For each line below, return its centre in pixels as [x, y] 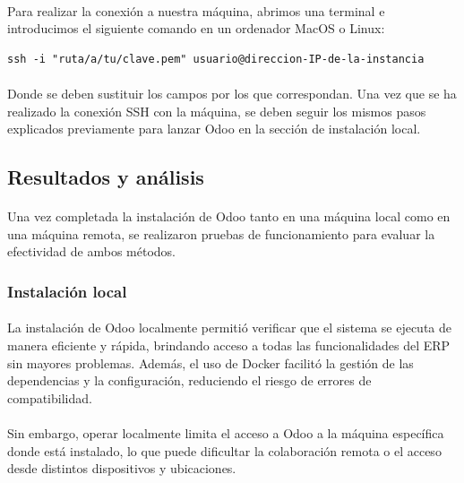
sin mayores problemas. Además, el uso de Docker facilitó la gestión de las [211, 362]
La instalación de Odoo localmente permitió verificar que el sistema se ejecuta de [230, 328]
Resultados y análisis [106, 177]
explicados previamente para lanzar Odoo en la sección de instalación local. [214, 129]
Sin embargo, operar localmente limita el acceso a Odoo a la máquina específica [226, 432]
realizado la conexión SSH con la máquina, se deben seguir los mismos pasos [217, 111]
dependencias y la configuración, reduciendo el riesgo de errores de [189, 380]
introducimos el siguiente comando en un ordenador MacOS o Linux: [196, 28]
